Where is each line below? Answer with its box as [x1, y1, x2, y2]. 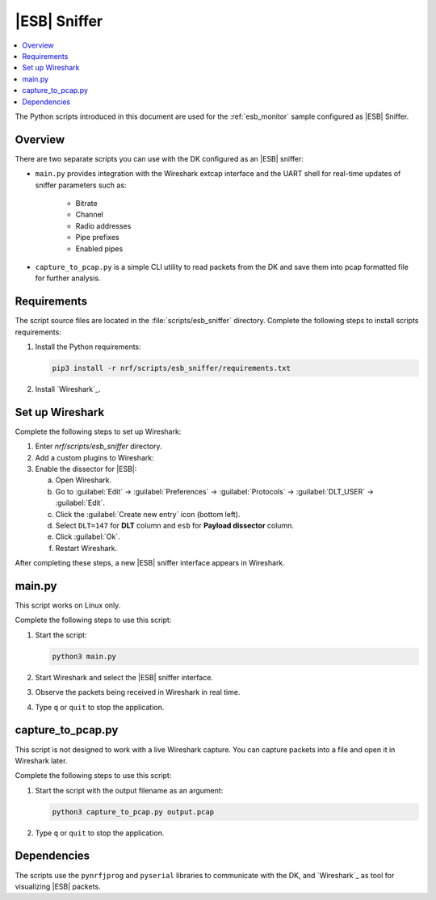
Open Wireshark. [55, 475, 112, 485]
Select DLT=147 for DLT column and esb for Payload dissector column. [55, 521, 295, 530]
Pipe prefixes [75, 233, 120, 242]
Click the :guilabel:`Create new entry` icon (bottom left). [55, 509, 241, 519]
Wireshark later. [15, 755, 68, 765]
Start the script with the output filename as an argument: [35, 785, 224, 795]
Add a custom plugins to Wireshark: [35, 452, 154, 462]
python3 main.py [52, 651, 117, 661]
